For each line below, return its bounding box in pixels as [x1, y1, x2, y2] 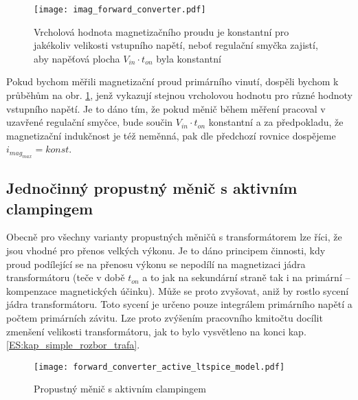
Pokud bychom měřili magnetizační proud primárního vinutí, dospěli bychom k [6, 74, 339, 89]
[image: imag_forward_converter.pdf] [34, 5, 206, 14]
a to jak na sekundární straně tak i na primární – [142, 270, 350, 285]
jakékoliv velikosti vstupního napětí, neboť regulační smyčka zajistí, [34, 38, 318, 52]
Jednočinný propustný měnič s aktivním [6, 177, 298, 199]
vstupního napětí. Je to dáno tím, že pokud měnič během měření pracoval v [6, 101, 326, 115]
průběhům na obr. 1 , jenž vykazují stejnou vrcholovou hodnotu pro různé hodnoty [6, 88, 353, 102]
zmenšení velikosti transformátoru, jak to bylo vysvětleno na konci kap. [6, 324, 306, 338]
